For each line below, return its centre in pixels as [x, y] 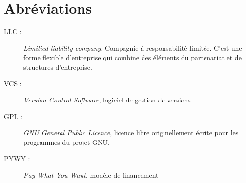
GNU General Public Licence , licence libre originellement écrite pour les [131, 132]
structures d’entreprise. [58, 67]
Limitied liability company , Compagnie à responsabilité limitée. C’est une [133, 48]
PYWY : [17, 158]
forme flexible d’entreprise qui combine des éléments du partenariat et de [133, 57]
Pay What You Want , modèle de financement [91, 175]
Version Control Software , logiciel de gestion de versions [107, 100]
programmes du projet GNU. [67, 142]
